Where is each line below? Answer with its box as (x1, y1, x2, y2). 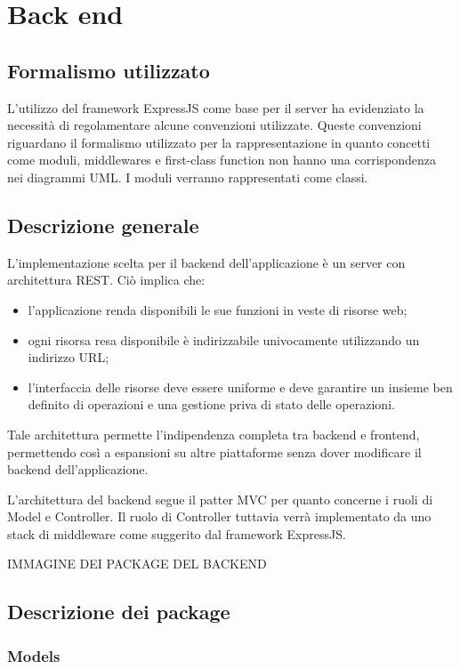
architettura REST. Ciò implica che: (7, 270, 206, 289)
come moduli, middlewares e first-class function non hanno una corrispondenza (7, 150, 437, 169)
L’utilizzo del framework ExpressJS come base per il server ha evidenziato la (7, 98, 424, 117)
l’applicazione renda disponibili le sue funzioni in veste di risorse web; (28, 300, 408, 318)
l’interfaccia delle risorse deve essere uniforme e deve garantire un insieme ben (28, 377, 453, 396)
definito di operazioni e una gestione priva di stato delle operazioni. (28, 395, 395, 414)
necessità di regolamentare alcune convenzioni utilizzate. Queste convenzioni (7, 116, 422, 134)
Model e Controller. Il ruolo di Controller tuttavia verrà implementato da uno (7, 507, 432, 526)
